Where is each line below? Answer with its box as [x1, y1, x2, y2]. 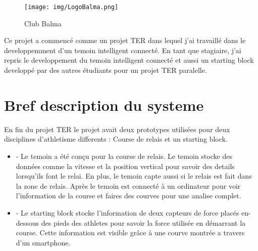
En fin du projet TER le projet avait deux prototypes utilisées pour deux [4, 123, 230, 134]
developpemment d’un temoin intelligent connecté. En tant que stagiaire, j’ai [4, 45, 241, 55]
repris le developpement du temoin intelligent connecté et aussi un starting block [4, 55, 254, 65]
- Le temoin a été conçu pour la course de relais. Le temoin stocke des [16, 150, 232, 161]
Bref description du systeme [4, 94, 204, 115]
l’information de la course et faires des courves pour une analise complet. [16, 190, 241, 201]
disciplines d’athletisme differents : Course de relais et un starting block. [4, 134, 228, 144]
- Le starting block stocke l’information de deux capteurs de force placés [16, 207, 239, 218]
